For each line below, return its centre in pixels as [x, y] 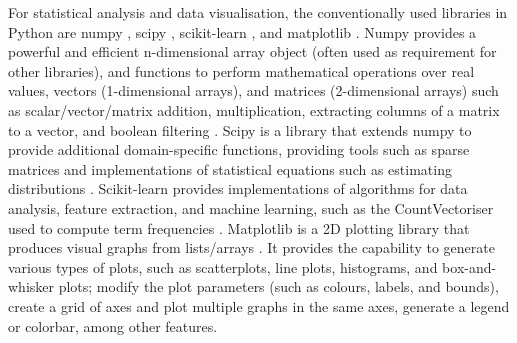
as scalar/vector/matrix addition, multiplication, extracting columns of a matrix [254, 109]
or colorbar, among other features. [113, 325]
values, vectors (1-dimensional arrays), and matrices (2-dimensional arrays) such [253, 90]
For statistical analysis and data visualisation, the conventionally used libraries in [258, 12]
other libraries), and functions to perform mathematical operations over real [241, 70]
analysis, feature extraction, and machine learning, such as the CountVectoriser [251, 207]
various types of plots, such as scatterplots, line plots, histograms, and [223, 266]
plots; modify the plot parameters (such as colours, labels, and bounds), [278, 286]
